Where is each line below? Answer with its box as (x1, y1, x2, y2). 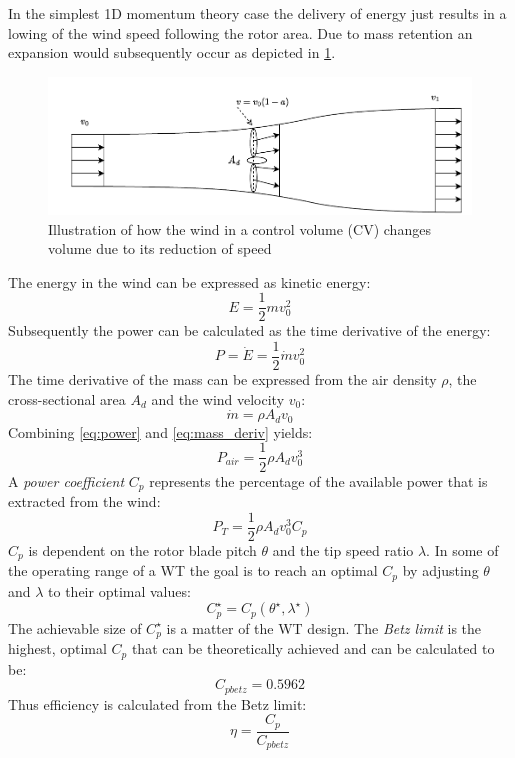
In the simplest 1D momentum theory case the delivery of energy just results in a (8, 3, 507, 23)
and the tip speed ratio (272, 539, 414, 560)
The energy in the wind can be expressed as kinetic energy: (8, 271, 371, 292)
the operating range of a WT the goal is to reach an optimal (8, 560, 378, 581)
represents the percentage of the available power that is (149, 470, 488, 491)
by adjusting (402, 560, 479, 581)
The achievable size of (8, 617, 142, 638)
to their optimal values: (48, 580, 191, 601)
